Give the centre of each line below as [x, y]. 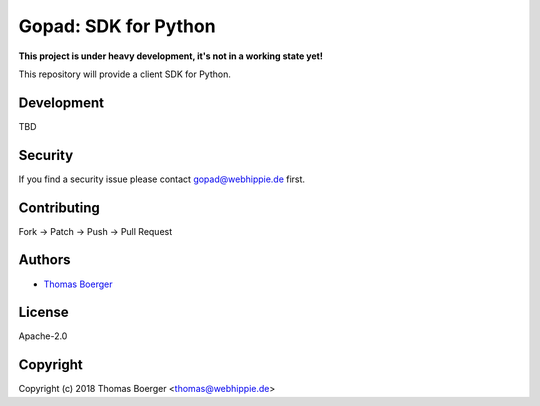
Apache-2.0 [43, 336]
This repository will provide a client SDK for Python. [125, 74]
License [43, 312]
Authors [44, 260]
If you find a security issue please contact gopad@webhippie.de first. [161, 179]
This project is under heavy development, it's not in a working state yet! [171, 56]
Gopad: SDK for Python [117, 26]
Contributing [59, 207]
